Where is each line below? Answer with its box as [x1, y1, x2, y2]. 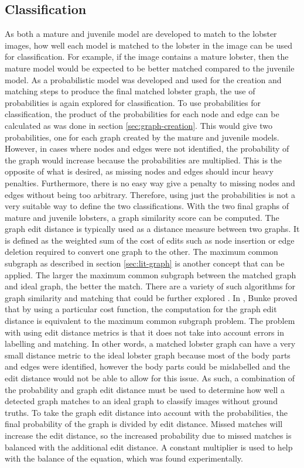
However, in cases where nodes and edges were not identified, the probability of [5, 142, 289, 155]
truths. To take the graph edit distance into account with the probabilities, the [5, 406, 288, 418]
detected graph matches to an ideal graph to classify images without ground [5, 395, 278, 407]
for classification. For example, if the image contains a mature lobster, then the [5, 50, 289, 63]
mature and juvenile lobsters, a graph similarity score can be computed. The [5, 211, 279, 223]
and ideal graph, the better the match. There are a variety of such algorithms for [5, 280, 295, 292]
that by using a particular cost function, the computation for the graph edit [5, 303, 277, 315]
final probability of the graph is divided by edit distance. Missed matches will [5, 418, 283, 430]
